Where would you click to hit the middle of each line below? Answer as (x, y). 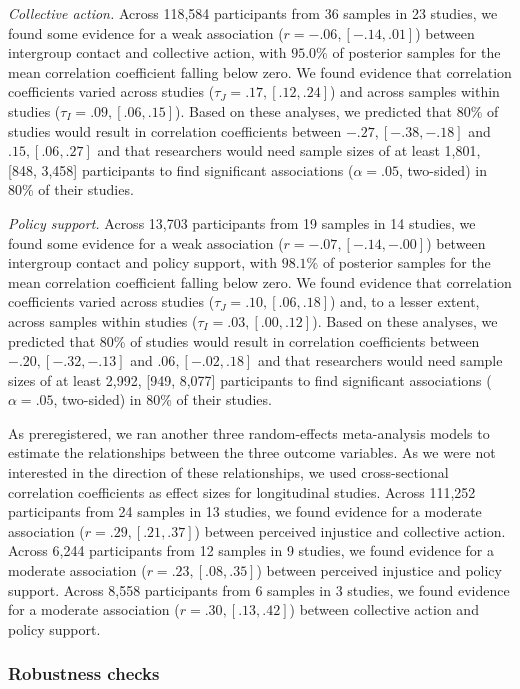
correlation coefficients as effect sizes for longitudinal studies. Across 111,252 (242, 491)
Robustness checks (84, 673)
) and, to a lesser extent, (404, 301)
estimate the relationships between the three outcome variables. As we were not (252, 452)
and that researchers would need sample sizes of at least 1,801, (289, 150)
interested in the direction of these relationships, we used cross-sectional (228, 472)
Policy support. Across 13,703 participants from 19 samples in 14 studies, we (242, 222)
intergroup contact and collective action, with (147, 52)
